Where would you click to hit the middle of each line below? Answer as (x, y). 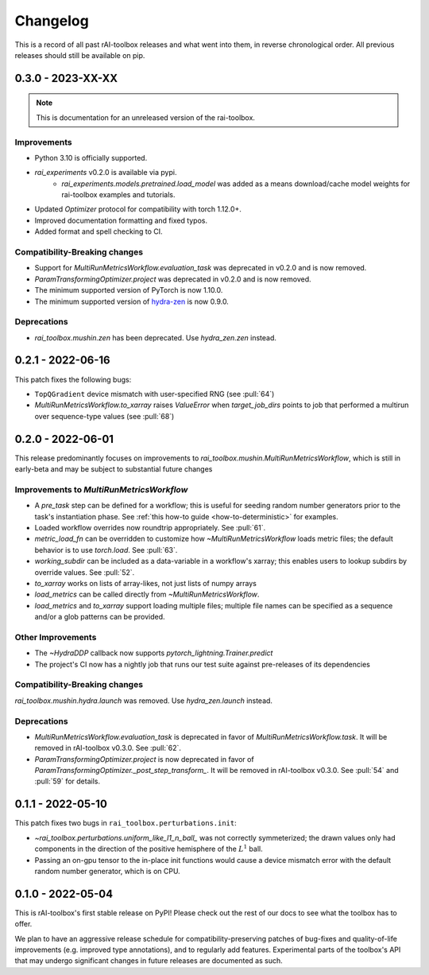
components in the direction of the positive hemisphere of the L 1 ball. (149, 849)
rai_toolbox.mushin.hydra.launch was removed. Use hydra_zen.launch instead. (144, 701)
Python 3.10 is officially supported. (91, 157)
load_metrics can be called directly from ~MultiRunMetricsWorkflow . (147, 594)
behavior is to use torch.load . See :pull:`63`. (106, 550)
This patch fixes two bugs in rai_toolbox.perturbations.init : (126, 823)
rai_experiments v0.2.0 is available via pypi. (106, 173)
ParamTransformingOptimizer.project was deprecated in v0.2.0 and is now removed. (173, 279)
